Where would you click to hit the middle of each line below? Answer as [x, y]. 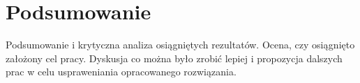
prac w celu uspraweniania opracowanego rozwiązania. [121, 72]
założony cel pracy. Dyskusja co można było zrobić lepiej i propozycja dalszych [174, 58]
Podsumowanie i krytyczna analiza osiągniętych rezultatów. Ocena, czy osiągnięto [180, 45]
